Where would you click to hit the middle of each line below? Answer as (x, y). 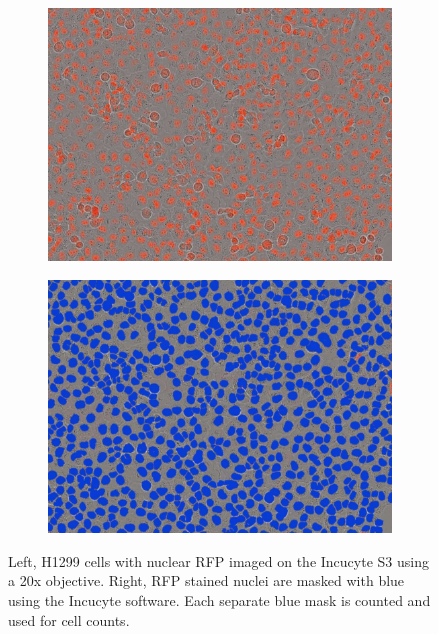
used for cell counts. (69, 619)
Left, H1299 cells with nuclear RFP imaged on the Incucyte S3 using (218, 560)
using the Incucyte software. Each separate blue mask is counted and (219, 599)
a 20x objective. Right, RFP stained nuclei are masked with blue (206, 580)
